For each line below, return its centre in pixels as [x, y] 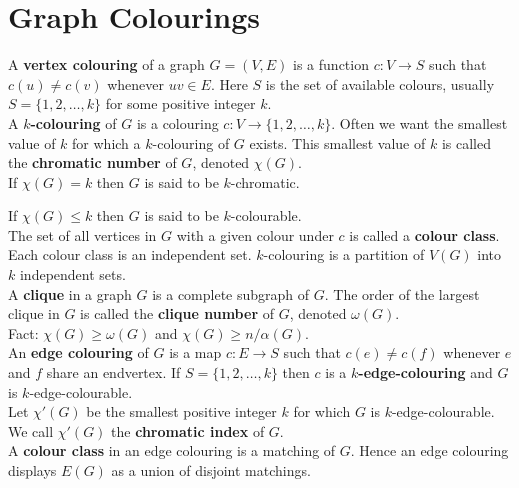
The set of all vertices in [82, 234]
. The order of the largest [402, 293]
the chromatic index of [188, 430]
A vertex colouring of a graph [106, 64]
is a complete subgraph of [231, 293]
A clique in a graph [70, 293]
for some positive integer [180, 103]
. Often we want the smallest [419, 122]
